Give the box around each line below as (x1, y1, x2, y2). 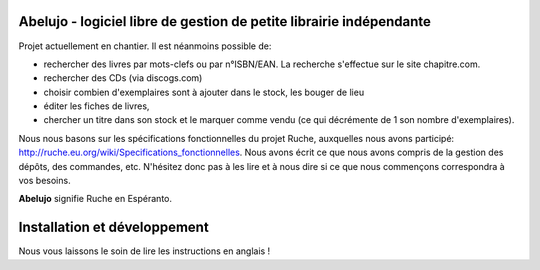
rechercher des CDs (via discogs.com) (43, 72, 203, 84)
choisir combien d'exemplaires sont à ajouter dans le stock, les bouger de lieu (43, 86, 365, 98)
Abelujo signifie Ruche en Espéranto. (18, 193, 173, 205)
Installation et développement (18, 219, 209, 236)
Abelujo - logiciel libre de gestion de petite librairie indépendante (18, 13, 432, 30)
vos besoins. (18, 175, 71, 187)
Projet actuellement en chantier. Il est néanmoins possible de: (18, 40, 272, 52)
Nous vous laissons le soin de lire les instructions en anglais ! (18, 245, 271, 257)
